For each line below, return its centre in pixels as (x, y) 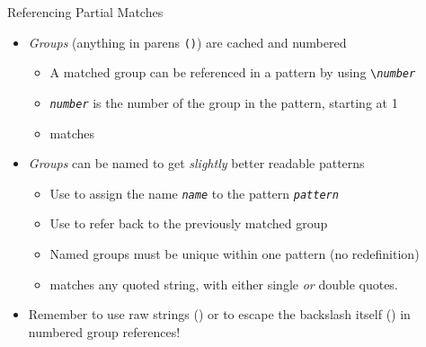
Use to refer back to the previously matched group (189, 223)
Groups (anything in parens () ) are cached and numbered (187, 42)
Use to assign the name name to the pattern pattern (194, 193)
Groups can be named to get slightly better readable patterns (196, 163)
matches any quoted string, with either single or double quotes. (224, 284)
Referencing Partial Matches (85, 12)
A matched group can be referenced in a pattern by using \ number (233, 72)
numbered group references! (104, 331)
